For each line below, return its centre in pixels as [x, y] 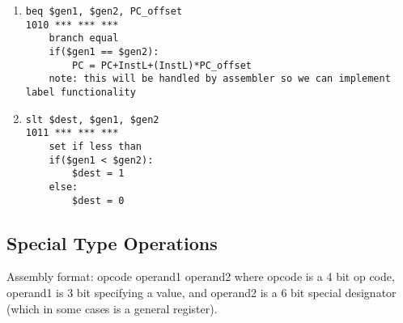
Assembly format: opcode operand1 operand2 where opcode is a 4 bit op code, [201, 276]
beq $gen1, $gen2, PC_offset [104, 11]
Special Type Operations [112, 242]
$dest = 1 [98, 174]
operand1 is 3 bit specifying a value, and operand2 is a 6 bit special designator [201, 292]
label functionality [81, 92]
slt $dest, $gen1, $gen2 [92, 119]
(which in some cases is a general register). [112, 308]
